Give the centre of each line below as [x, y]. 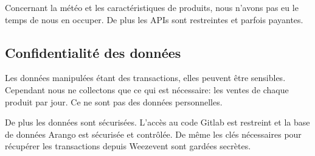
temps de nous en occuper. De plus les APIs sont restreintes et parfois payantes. [154, 19]
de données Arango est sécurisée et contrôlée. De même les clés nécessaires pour [153, 134]
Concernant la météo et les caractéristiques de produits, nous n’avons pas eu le [152, 7]
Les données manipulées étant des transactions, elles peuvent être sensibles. [145, 78]
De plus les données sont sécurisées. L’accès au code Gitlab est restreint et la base [157, 122]
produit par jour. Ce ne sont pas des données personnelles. [114, 101]
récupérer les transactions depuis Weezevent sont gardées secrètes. [128, 146]
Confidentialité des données [93, 52]
